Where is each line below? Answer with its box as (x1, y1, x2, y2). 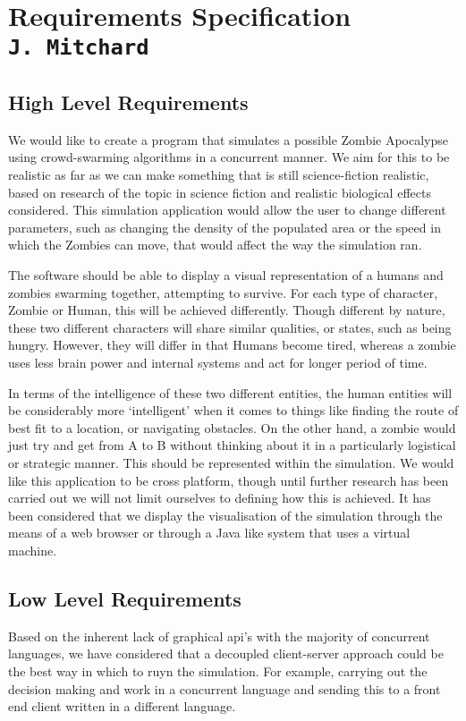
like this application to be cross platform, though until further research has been (8, 471, 449, 489)
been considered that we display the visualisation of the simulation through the (8, 505, 443, 524)
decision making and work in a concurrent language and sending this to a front (8, 679, 441, 698)
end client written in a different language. (8, 697, 236, 716)
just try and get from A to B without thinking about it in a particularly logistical (8, 436, 456, 454)
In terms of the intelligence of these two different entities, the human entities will (8, 383, 453, 402)
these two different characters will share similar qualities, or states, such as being (8, 318, 452, 336)
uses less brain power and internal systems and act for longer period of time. (8, 353, 428, 372)
